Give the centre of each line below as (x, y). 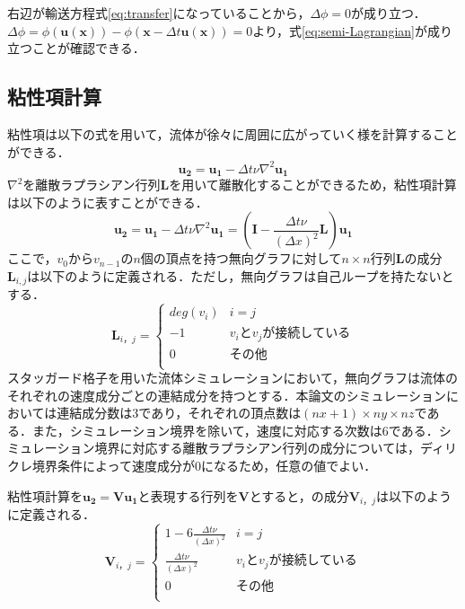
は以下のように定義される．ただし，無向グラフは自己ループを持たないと (241, 275)
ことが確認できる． (88, 48)
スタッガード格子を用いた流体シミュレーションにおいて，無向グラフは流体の (233, 378)
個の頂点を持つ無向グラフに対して (241, 258)
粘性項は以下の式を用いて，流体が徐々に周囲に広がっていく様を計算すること (232, 133)
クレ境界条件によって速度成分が (101, 466)
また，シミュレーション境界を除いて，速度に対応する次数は (207, 430)
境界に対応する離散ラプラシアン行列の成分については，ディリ (276, 448)
